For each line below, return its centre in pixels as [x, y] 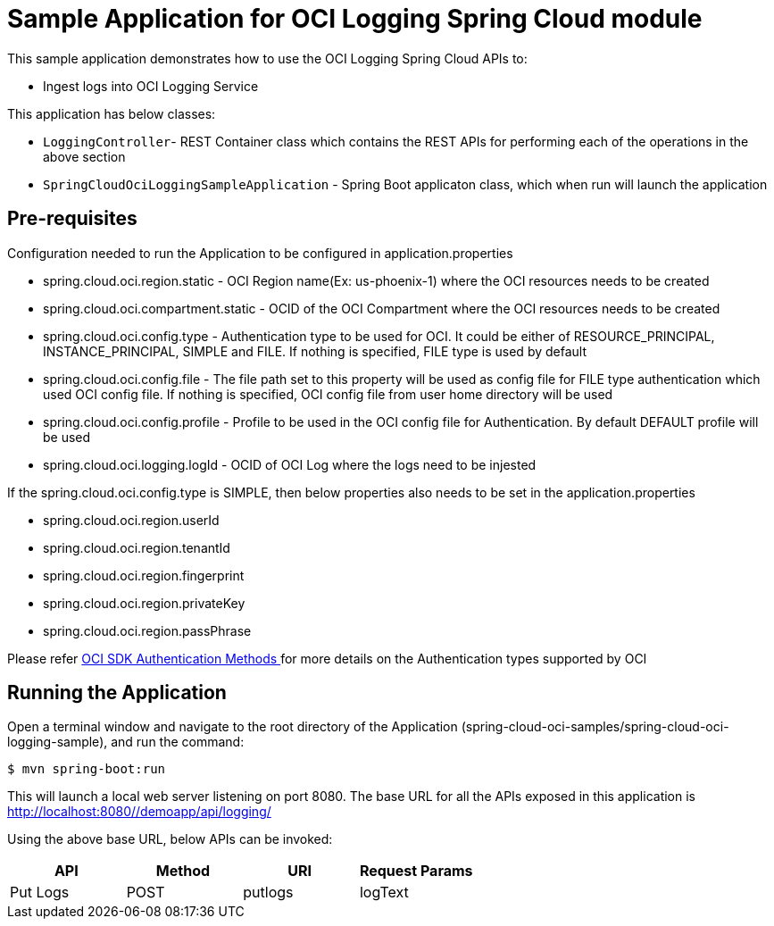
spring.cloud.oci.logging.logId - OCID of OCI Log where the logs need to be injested [290, 464]
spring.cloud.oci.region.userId [131, 520]
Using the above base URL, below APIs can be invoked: [170, 839]
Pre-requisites [72, 219]
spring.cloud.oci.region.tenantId [137, 547]
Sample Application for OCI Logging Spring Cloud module [355, 19]
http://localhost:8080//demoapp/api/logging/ [139, 812]
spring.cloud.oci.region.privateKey [144, 603]
